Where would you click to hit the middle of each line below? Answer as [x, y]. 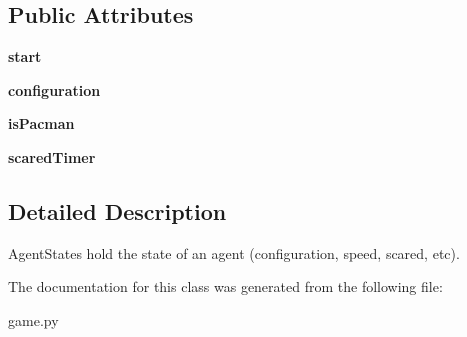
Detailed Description [117, 210]
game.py [33, 319]
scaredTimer [52, 156]
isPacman [41, 123]
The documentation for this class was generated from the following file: [225, 286]
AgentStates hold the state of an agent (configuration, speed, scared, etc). [234, 252]
